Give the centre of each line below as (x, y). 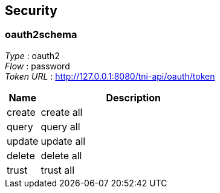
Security (31, 11)
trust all (58, 170)
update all (63, 141)
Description (133, 97)
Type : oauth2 (32, 55)
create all (62, 112)
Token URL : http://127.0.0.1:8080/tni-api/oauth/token (110, 76)
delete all (61, 155)
